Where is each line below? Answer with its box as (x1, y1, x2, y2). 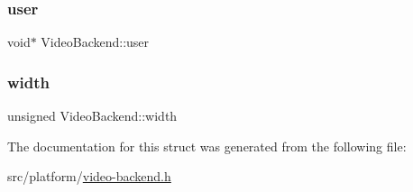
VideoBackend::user (41, 32, 150, 51)
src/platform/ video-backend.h (7, 167, 171, 186)
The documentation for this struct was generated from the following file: (7, 136, 407, 155)
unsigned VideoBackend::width (7, 106, 178, 125)
